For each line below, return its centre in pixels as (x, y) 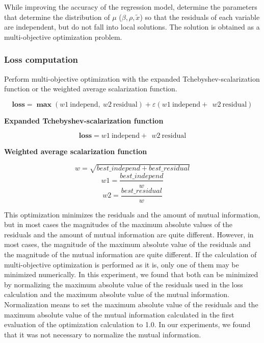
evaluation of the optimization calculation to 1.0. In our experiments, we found (127, 324)
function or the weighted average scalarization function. (91, 89)
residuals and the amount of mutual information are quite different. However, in (129, 234)
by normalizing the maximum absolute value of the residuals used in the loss (124, 284)
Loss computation (41, 59)
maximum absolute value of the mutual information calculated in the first (119, 314)
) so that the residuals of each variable (200, 17)
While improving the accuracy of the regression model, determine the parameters (131, 7)
